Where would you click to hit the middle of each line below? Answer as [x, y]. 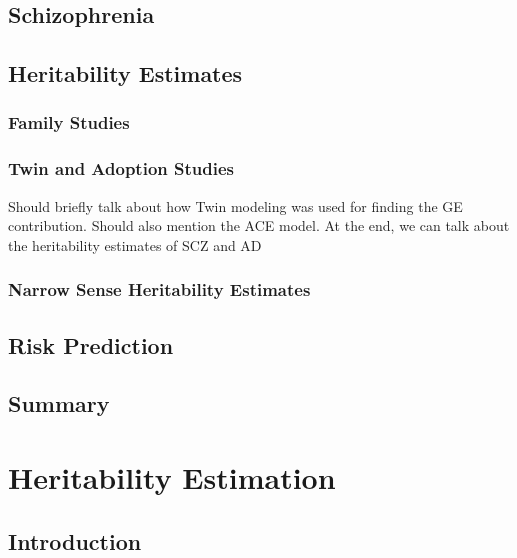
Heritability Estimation [172, 477]
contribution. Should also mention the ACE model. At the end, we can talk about [259, 225]
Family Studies [69, 122]
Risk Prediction [91, 344]
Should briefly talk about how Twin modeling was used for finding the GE [235, 205]
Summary [59, 403]
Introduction [75, 540]
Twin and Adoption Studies [121, 168]
